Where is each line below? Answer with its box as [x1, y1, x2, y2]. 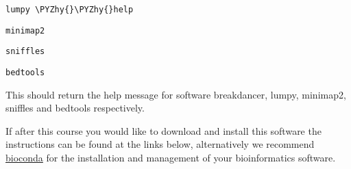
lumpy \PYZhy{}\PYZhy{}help [5, 5, 134, 14]
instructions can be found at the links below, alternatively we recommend [5, 137, 315, 151]
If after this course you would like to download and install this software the [5, 123, 322, 138]
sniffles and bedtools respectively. [5, 101, 145, 115]
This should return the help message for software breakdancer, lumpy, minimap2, [5, 87, 346, 101]
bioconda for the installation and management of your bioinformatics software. [5, 151, 336, 164]
